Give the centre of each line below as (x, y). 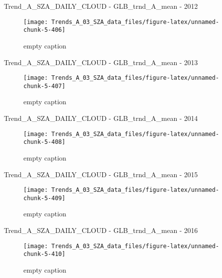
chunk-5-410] (44, 254)
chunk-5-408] (44, 142)
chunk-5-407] (44, 86)
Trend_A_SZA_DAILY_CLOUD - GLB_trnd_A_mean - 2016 (101, 230)
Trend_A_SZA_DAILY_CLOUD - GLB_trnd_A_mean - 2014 (101, 118)
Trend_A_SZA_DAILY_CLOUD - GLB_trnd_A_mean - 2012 (101, 6)
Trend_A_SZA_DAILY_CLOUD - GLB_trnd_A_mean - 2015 (101, 174)
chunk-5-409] (44, 198)
